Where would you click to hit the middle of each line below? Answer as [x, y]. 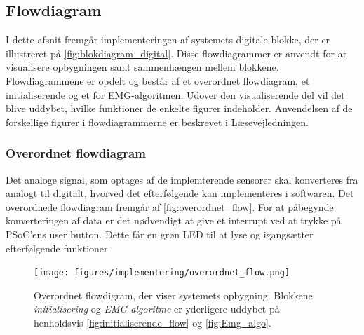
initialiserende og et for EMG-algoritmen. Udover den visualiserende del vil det [175, 94]
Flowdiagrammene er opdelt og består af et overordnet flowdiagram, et [158, 80]
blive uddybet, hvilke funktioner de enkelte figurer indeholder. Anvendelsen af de [179, 108]
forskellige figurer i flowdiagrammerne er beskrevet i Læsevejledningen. [157, 122]
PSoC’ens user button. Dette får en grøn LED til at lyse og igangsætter [160, 234]
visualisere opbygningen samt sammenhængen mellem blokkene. [142, 67]
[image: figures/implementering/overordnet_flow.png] [162, 273]
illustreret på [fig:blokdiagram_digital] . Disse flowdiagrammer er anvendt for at [176, 53]
